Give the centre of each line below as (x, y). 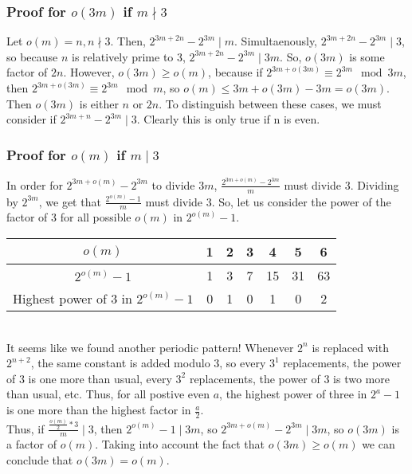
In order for (35, 184)
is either (99, 103)
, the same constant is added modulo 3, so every (148, 363)
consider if (31, 119)
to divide (173, 184)
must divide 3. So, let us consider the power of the (268, 201)
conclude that (40, 459)
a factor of (32, 444)
